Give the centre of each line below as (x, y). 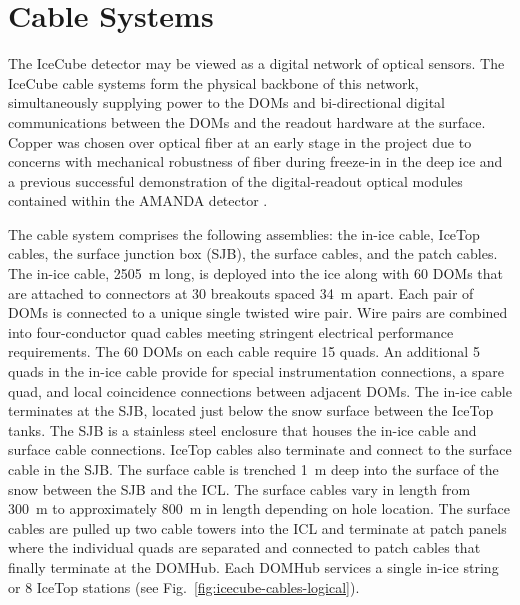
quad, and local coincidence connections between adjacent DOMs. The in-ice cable (260, 390)
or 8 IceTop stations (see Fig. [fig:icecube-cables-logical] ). (184, 586)
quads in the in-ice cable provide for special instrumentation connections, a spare (256, 371)
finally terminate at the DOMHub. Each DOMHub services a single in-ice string (253, 566)
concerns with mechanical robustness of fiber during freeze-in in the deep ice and (255, 161)
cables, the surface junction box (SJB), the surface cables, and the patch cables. (253, 253)
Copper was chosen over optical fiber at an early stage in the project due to (240, 141)
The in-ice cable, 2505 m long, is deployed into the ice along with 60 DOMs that (255, 273)
